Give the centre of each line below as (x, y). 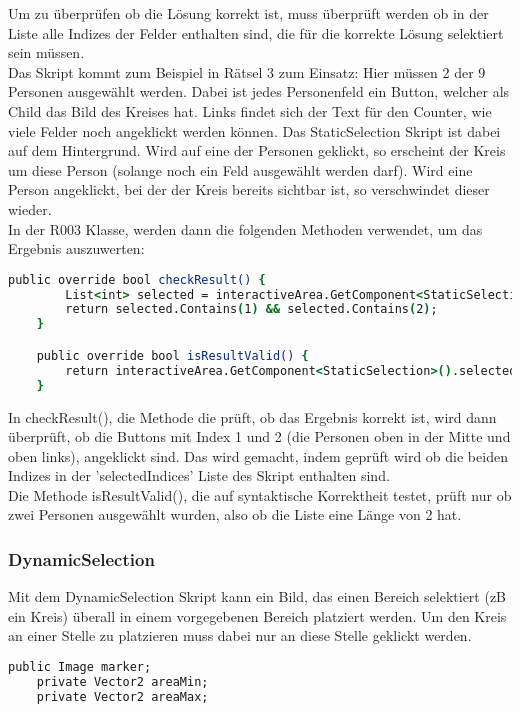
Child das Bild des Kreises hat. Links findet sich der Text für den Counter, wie (250, 110)
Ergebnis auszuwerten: (76, 248)
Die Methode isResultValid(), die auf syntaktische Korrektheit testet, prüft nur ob (260, 494)
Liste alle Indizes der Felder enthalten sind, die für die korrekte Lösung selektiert (256, 32)
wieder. (30, 208)
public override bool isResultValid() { (172, 355)
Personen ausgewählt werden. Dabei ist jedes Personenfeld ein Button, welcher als (259, 91)
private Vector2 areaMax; (122, 696)
